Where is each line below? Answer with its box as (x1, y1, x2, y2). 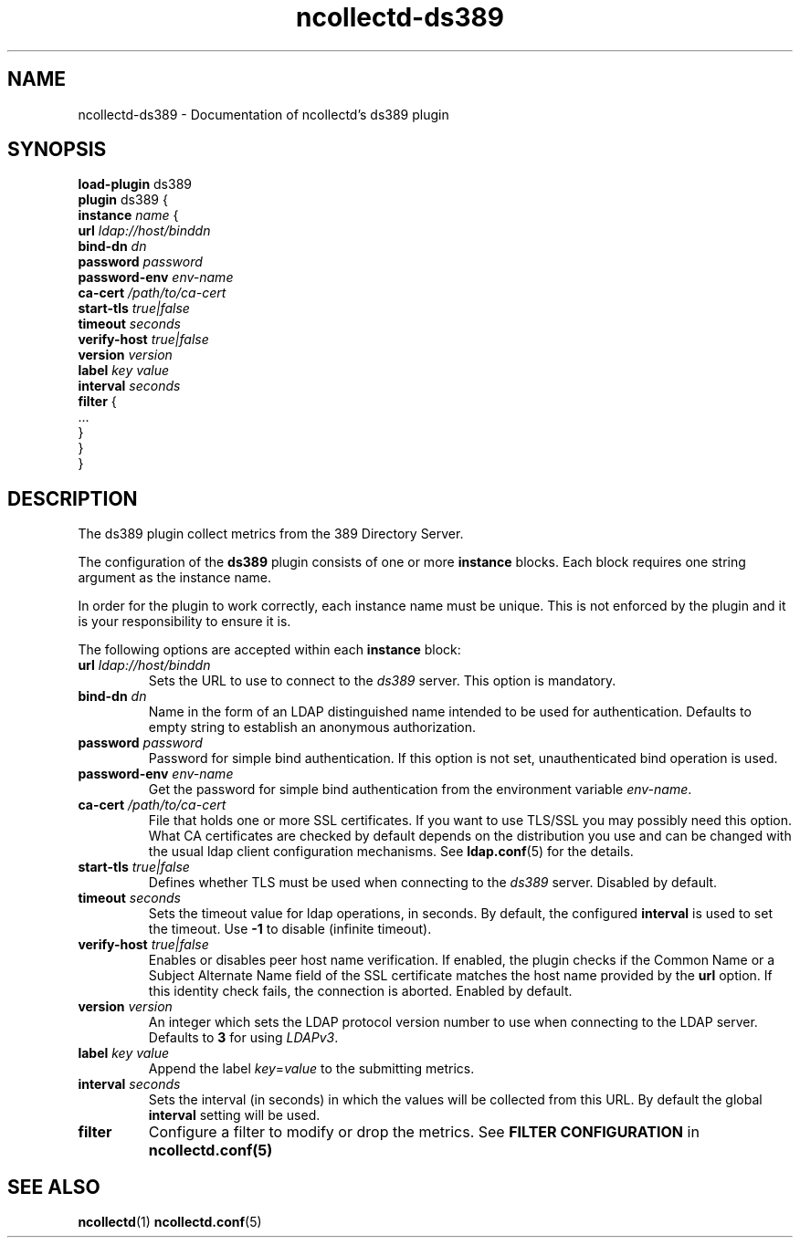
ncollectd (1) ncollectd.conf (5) (78, 1214, 262, 1230)
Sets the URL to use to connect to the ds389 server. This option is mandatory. (148, 673, 616, 689)
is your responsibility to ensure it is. (78, 613, 291, 630)
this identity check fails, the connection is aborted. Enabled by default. (148, 983, 573, 999)
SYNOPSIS (7, 138, 107, 162)
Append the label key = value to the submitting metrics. (148, 1061, 475, 1077)
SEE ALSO (7, 1175, 100, 1198)
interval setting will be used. (148, 1107, 321, 1124)
